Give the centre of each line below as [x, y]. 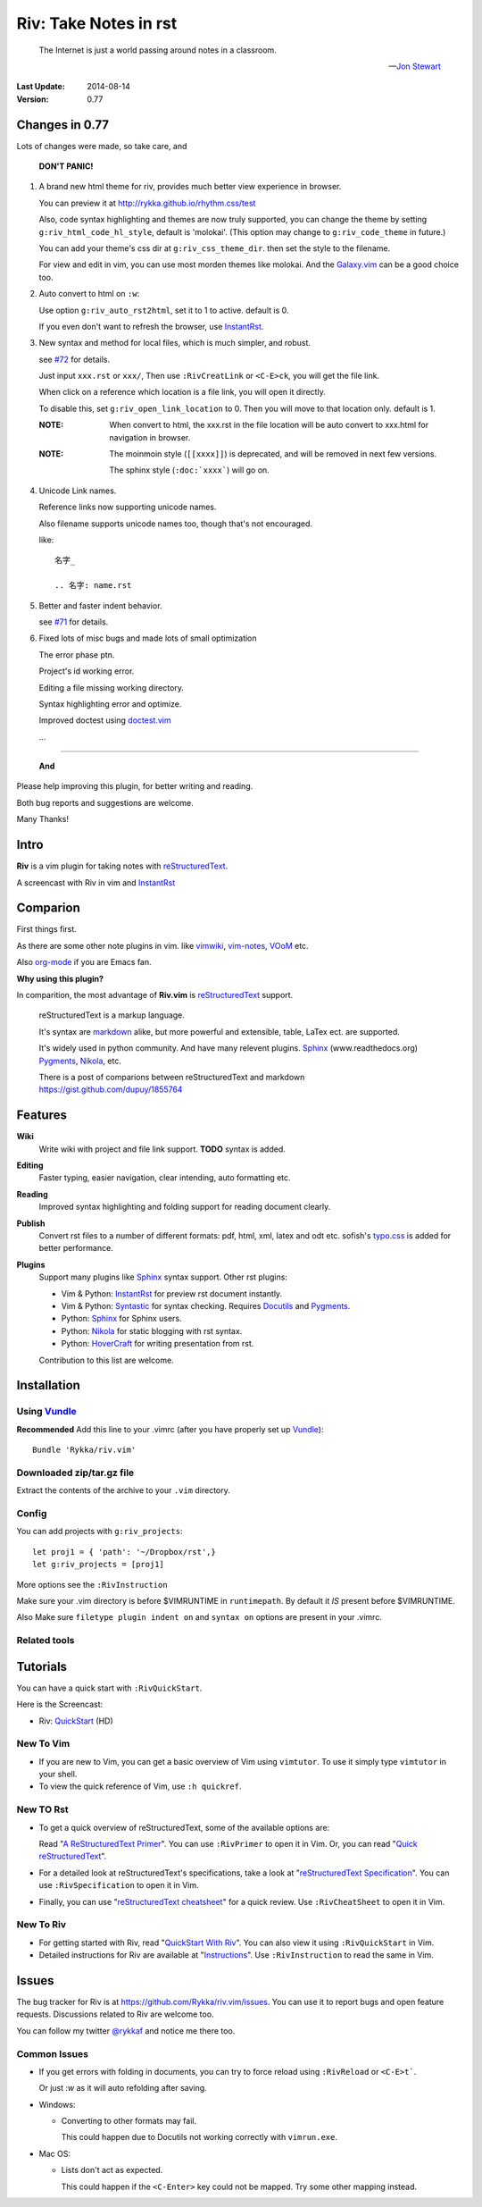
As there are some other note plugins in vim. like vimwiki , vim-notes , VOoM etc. [162, 945]
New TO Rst [42, 1809]
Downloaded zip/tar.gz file [75, 1473]
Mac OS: [55, 2153]
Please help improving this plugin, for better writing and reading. [135, 786]
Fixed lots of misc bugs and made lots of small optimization [148, 638]
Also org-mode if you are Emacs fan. [84, 962]
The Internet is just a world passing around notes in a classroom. [158, 50]
